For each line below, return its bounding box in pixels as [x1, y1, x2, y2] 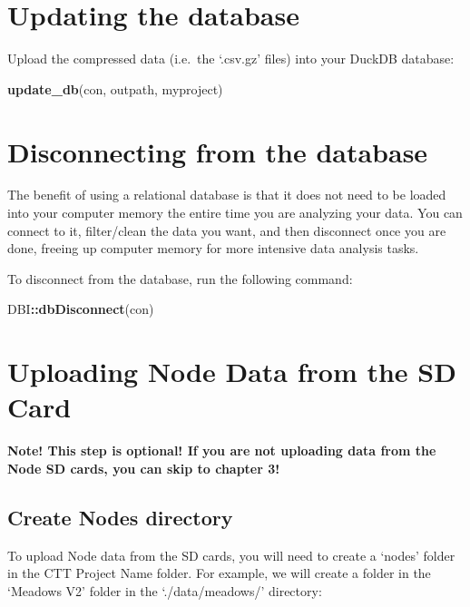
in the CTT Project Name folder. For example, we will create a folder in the [7, 563, 431, 583]
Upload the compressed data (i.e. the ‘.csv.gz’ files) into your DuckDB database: [7, 49, 455, 68]
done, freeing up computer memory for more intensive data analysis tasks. [7, 239, 419, 258]
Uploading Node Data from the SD [7, 353, 456, 390]
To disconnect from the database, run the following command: [7, 269, 353, 288]
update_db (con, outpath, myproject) [7, 79, 223, 98]
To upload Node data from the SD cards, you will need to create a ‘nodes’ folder [7, 545, 455, 564]
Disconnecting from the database [7, 132, 428, 170]
